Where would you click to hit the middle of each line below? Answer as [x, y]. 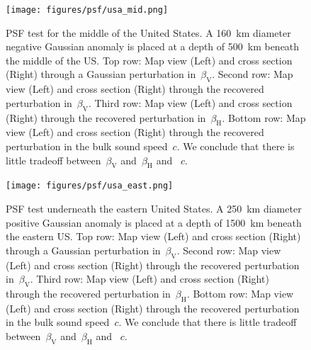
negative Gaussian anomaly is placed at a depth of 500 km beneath [153, 46]
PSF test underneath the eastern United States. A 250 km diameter [154, 209]
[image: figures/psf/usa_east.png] [90, 186]
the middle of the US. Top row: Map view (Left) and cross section [149, 60]
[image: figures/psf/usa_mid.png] [87, 10]
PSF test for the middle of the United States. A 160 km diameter [148, 32]
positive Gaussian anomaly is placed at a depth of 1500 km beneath [154, 222]
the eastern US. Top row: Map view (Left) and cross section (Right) [153, 236]
